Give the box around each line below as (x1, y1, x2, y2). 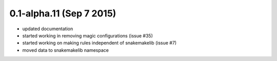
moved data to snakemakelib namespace (22, 47, 109, 53)
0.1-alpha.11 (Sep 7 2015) (9, 8, 116, 19)
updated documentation (22, 26, 73, 32)
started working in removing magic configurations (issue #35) (22, 32, 153, 38)
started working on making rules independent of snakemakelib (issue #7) (22, 40, 177, 46)
